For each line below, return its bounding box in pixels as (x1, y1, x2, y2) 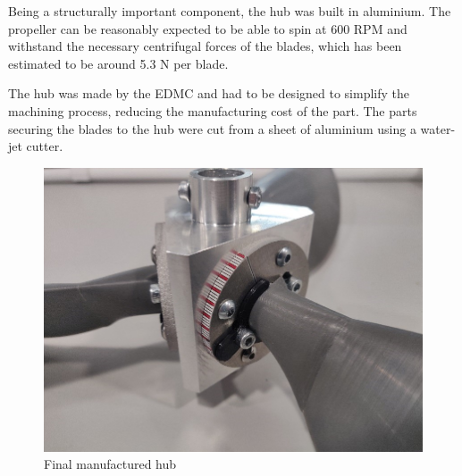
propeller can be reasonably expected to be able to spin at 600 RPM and (8, 19, 407, 38)
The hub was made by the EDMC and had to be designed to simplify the (8, 84, 410, 103)
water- (420, 119, 456, 138)
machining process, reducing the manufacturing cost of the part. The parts (8, 101, 417, 120)
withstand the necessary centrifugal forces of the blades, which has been (8, 37, 402, 55)
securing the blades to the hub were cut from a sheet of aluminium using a (8, 119, 416, 138)
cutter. (26, 137, 63, 155)
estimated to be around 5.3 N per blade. (8, 54, 229, 72)
